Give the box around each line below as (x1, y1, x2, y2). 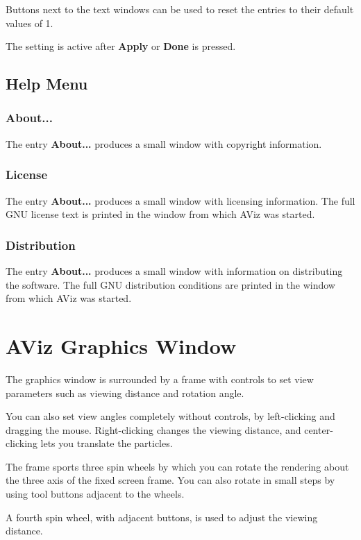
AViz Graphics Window (6, 331, 237, 360)
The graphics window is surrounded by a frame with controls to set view (6, 371, 314, 386)
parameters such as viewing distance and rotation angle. (6, 385, 244, 400)
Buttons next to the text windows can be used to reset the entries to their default (6, 2, 354, 16)
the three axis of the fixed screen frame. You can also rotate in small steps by (6, 473, 335, 487)
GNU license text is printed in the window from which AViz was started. (6, 207, 315, 221)
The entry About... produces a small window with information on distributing (6, 264, 343, 278)
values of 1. (6, 15, 53, 30)
